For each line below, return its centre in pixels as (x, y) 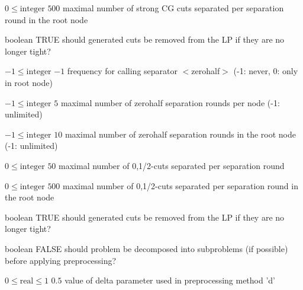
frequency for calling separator (123, 71)
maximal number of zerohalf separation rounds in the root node (180, 134)
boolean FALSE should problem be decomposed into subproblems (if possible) (146, 248)
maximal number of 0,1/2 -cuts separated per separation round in (180, 185)
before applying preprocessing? (61, 260)
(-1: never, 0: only (266, 71)
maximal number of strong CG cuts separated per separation (173, 8)
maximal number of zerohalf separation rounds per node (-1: (170, 102)
